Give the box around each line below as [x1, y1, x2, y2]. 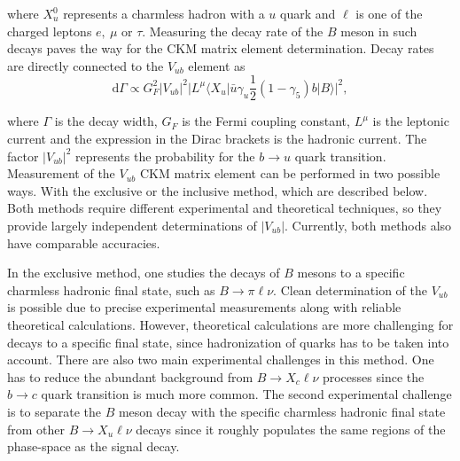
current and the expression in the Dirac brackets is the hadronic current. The [7, 129, 427, 148]
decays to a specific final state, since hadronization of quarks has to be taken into [7, 332, 449, 351]
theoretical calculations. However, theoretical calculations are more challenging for [7, 315, 454, 333]
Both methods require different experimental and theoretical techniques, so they [7, 199, 442, 217]
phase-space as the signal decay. [7, 437, 180, 456]
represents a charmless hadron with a [63, 4, 265, 22]
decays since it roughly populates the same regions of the [136, 419, 446, 438]
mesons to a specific [297, 263, 405, 282]
